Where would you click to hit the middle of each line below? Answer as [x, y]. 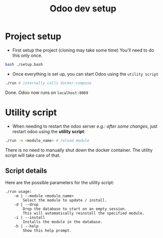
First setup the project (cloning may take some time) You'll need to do [83, 50]
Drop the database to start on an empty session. [75, 209]
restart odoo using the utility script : [49, 131]
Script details [26, 170]
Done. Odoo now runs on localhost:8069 [47, 93]
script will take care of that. [33, 155]
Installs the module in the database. [63, 222]
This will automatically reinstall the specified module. [84, 213]
